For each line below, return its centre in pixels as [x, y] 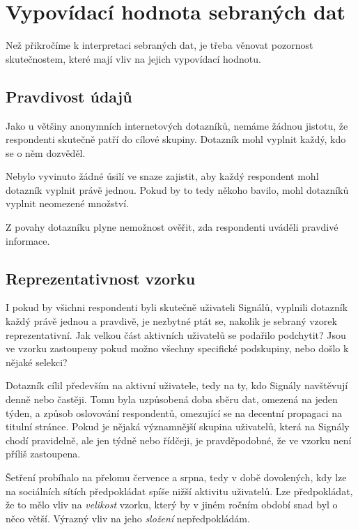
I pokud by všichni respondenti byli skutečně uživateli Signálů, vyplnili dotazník [177, 307]
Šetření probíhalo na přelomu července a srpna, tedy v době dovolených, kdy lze [176, 477]
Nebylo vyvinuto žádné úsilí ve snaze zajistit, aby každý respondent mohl [162, 176]
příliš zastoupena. [43, 454]
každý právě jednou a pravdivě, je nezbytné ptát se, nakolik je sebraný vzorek [171, 321]
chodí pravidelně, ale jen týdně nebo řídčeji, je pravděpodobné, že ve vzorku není [179, 440]
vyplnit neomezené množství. [68, 203]
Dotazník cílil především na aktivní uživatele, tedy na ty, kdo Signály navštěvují [177, 385]
